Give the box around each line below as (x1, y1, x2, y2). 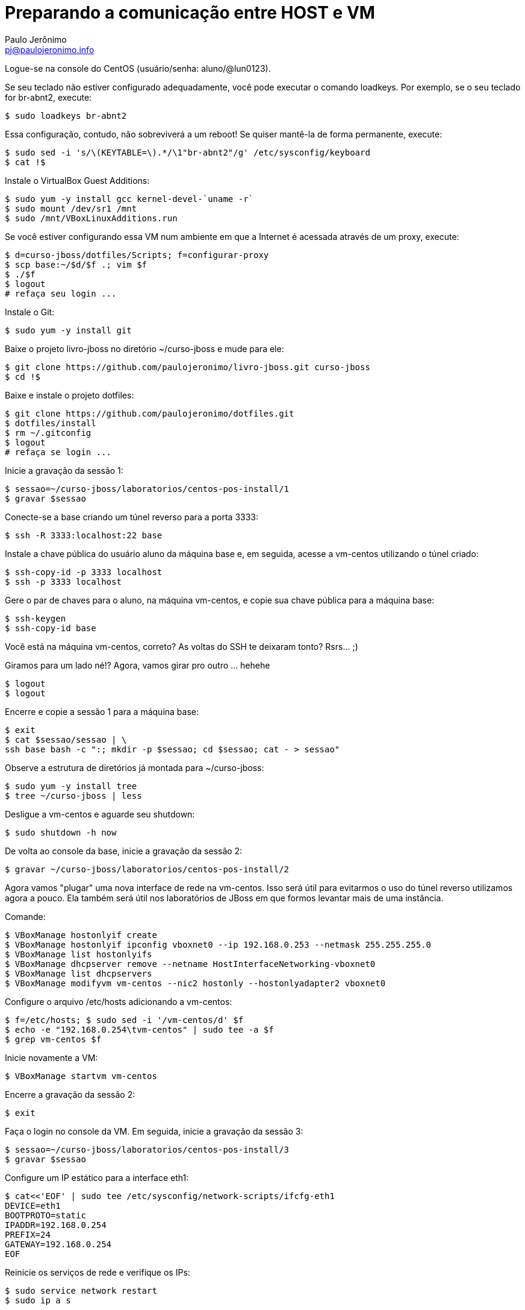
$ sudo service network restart (5, 1285, 157, 1296)
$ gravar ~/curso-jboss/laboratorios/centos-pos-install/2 (5, 864, 290, 874)
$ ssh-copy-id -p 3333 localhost (5, 567, 163, 577)
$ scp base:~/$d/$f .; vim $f (5, 259, 148, 269)
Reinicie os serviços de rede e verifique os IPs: (5, 1267, 190, 1277)
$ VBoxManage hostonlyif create (5, 930, 157, 940)
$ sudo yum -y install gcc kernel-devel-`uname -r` (5, 194, 254, 204)
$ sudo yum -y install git (5, 325, 132, 335)
